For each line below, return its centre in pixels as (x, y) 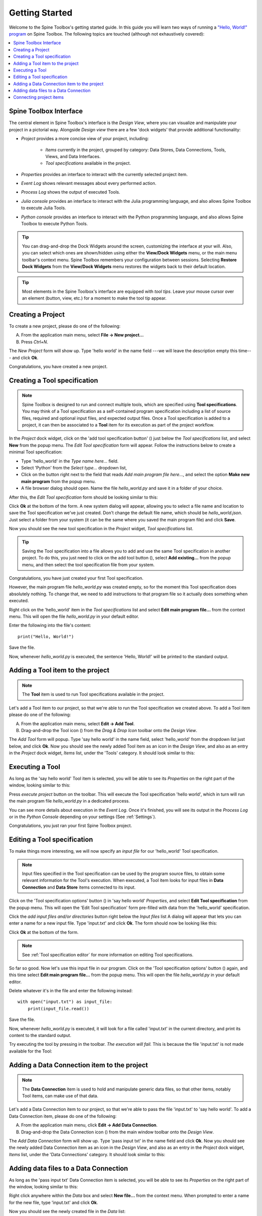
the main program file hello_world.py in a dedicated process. (69, 801)
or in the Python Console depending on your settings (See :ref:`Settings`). (82, 817)
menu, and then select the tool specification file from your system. (88, 565)
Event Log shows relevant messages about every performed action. (89, 183)
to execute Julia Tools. (44, 208)
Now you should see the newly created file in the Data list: (67, 1212)
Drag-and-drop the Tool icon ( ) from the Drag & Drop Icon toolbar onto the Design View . (109, 730)
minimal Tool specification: (36, 452)
